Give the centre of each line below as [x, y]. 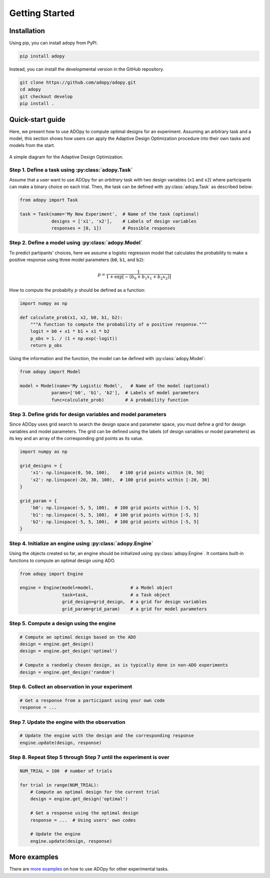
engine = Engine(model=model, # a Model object [96, 588]
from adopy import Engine [51, 574]
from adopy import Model [50, 372]
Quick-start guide [37, 120]
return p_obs [46, 345]
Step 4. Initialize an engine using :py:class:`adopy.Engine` [81, 543]
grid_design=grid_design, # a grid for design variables [134, 602]
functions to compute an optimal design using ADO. [62, 560]
